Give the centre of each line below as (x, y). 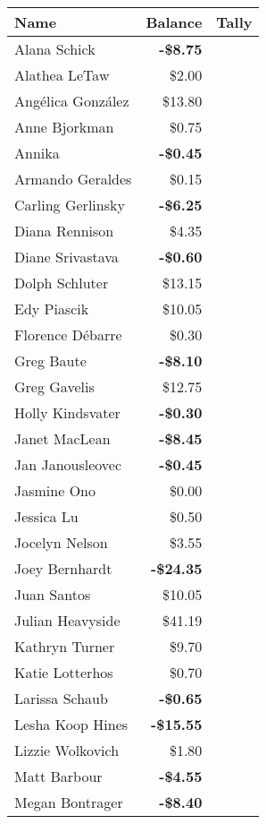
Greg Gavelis (54, 386)
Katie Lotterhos (64, 672)
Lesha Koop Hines (71, 724)
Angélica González (72, 101)
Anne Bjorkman (64, 127)
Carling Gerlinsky (70, 205)
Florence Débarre (68, 335)
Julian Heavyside (67, 620)
